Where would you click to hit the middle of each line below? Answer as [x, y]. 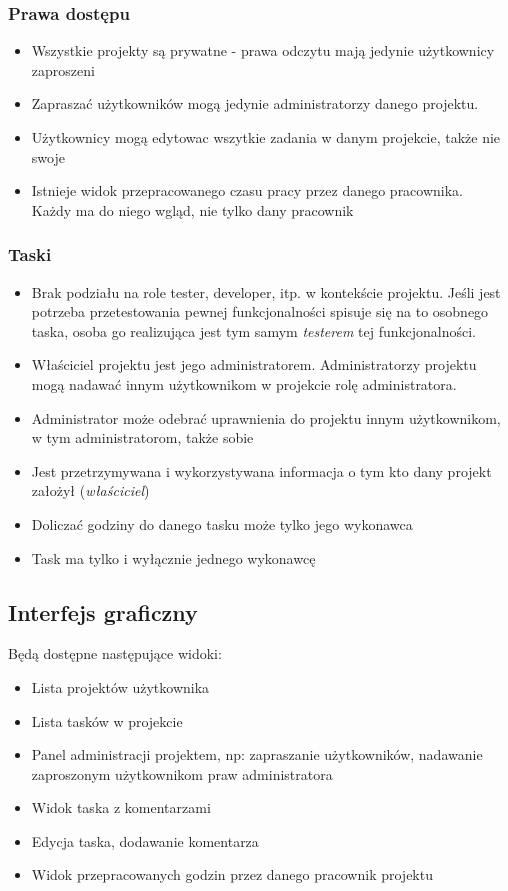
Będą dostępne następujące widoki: [115, 653]
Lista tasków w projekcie [107, 720]
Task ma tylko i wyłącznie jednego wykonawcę [173, 557]
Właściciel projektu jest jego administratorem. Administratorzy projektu [254, 364]
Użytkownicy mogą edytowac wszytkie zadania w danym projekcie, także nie [266, 137]
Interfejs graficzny [103, 611]
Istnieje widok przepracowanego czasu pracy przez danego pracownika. [247, 190]
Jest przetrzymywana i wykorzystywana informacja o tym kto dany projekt [261, 470]
